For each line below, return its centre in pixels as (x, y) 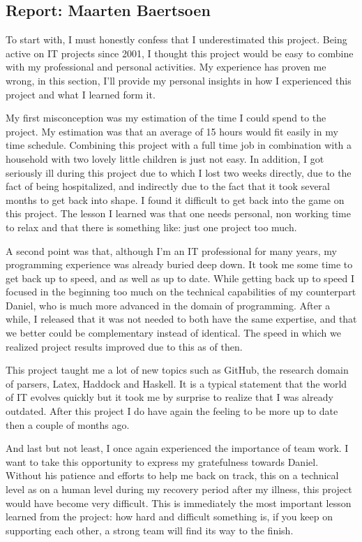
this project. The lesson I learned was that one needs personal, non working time (178, 213)
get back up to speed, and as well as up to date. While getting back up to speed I (180, 278)
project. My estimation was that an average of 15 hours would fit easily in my (172, 131)
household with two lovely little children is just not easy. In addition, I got (165, 158)
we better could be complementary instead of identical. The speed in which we (173, 333)
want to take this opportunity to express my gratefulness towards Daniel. (162, 461)
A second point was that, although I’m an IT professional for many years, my (171, 250)
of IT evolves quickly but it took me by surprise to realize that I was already (169, 397)
